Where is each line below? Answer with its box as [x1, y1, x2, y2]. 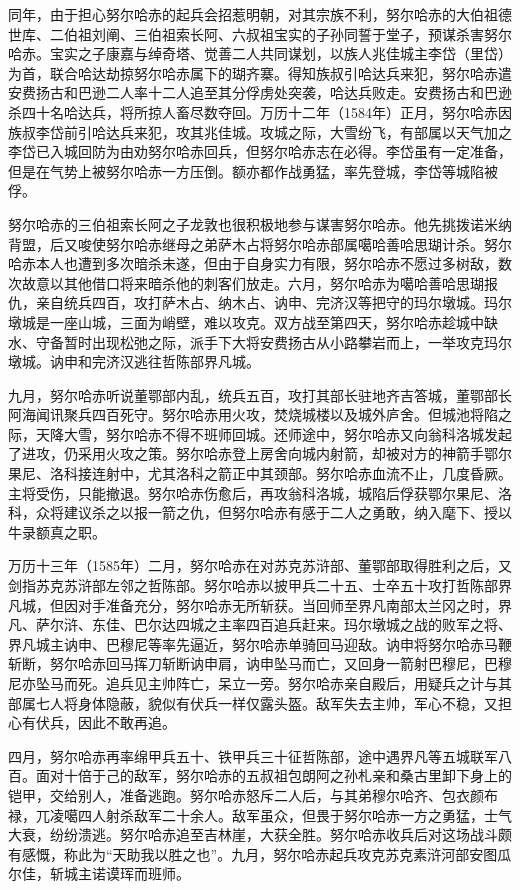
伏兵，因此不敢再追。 [35, 712, 176, 733]
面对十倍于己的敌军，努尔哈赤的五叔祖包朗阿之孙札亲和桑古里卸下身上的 [35, 765, 512, 786]
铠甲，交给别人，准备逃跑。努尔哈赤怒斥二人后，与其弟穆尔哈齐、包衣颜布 [8, 784, 498, 805]
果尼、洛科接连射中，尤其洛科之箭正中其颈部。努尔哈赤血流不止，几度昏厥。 [8, 463, 512, 484]
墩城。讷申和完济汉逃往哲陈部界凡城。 [8, 351, 260, 372]
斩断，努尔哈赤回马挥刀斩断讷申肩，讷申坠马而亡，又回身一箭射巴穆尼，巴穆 [8, 653, 512, 674]
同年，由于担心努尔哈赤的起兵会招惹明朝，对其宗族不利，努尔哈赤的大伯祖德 [8, 4, 512, 24]
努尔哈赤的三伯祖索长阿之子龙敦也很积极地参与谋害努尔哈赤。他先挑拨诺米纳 [8, 213, 512, 234]
